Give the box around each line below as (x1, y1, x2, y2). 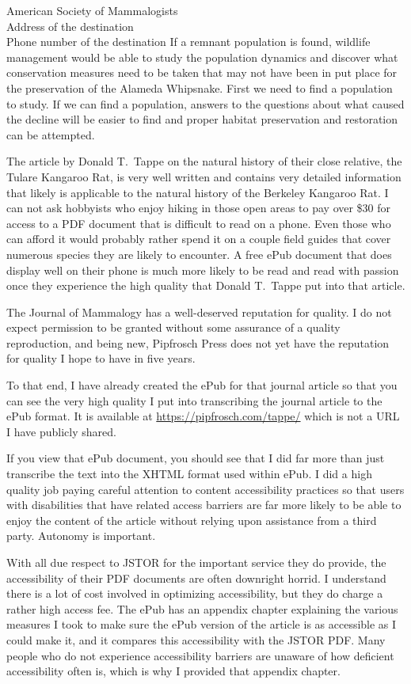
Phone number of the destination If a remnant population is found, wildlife (6, 33, 371, 50)
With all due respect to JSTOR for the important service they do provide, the (6, 554, 386, 570)
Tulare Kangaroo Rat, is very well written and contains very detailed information (6, 168, 401, 184)
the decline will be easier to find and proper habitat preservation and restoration (6, 111, 398, 127)
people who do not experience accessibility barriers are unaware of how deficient (6, 647, 394, 663)
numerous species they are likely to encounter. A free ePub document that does (6, 245, 392, 262)
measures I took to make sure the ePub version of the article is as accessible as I (6, 616, 397, 633)
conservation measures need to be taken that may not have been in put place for (6, 64, 398, 81)
